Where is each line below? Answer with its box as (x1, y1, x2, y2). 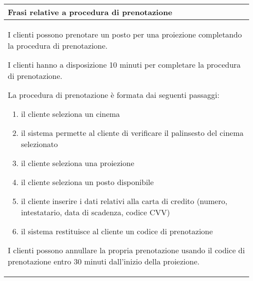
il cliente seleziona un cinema (21, 108, 120, 119)
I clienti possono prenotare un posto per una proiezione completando (8, 29, 242, 40)
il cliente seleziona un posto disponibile (21, 176, 154, 187)
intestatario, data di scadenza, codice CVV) (21, 206, 170, 218)
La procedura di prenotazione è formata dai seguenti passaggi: (8, 89, 219, 100)
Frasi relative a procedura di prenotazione (8, 6, 172, 18)
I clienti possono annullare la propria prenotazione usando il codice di (8, 244, 245, 256)
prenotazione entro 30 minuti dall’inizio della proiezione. (8, 256, 199, 267)
